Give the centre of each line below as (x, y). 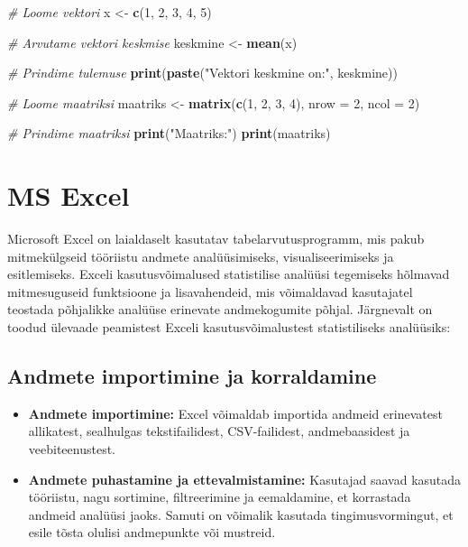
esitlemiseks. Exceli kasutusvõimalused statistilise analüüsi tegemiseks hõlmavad (229, 274)
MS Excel (69, 195)
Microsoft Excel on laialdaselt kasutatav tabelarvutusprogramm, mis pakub (216, 239)
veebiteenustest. (72, 449)
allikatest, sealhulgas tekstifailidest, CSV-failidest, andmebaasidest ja (219, 431)
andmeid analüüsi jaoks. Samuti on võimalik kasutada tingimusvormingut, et (241, 514)
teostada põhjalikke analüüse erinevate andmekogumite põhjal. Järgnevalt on (220, 309)
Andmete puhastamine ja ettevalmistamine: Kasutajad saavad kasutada (245, 479)
